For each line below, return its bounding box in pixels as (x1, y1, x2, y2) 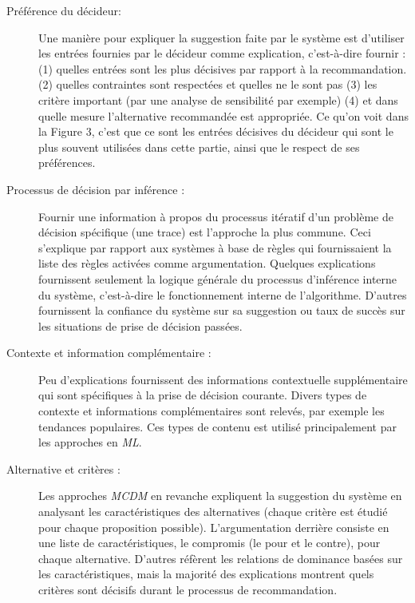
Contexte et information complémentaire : (6, 344, 211, 361)
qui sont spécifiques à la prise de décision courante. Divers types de (38, 387, 367, 403)
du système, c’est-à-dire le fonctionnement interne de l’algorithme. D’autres (38, 286, 407, 303)
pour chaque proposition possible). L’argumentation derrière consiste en (38, 518, 389, 535)
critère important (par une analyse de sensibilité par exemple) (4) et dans (38, 91, 398, 108)
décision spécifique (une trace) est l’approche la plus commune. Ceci (38, 224, 371, 240)
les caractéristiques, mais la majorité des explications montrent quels (38, 565, 374, 582)
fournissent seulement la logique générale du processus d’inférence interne (38, 270, 397, 287)
